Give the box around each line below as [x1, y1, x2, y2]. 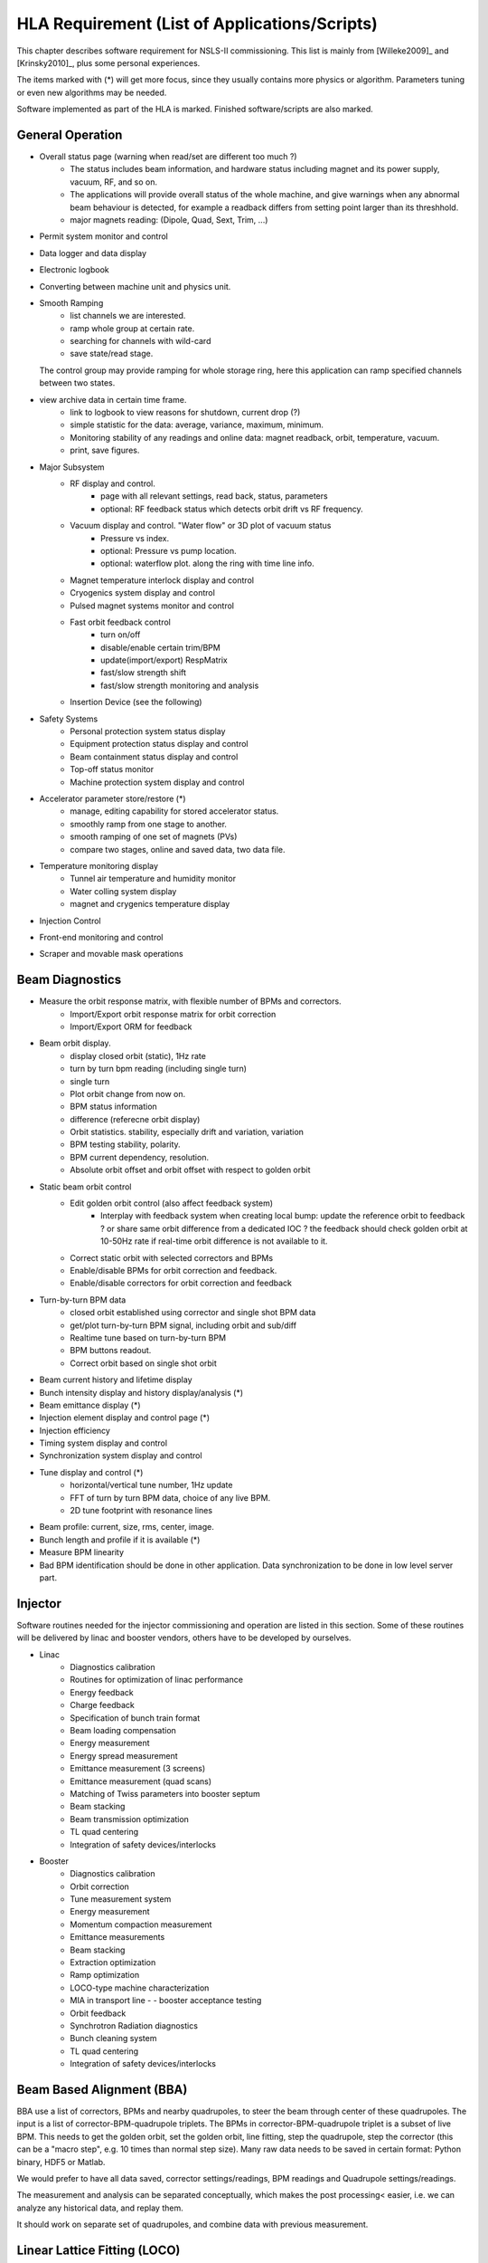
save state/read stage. [70, 349, 154, 359]
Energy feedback [70, 1686, 135, 1697]
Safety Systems [39, 713, 99, 724]
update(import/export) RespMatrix [100, 654, 228, 665]
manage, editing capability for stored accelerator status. [70, 806, 279, 816]
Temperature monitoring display [39, 860, 158, 871]
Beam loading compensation [70, 1725, 176, 1736]
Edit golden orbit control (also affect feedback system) [70, 1198, 274, 1208]
